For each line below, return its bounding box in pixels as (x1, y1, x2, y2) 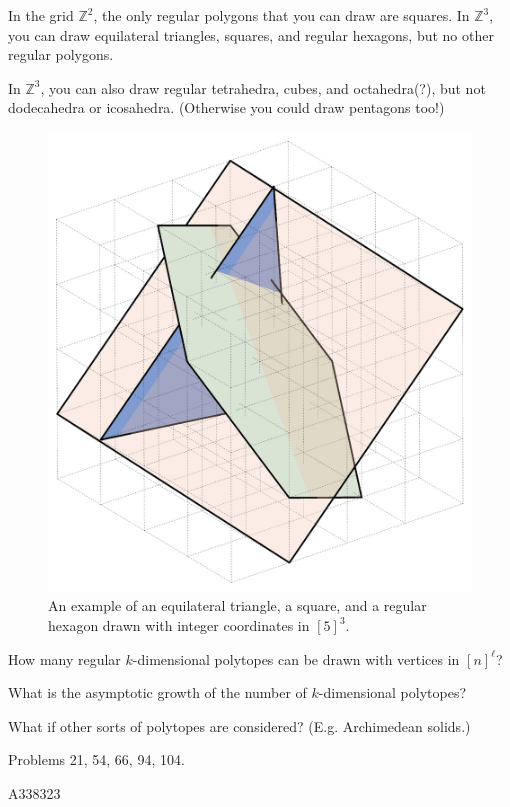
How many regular (8, 648, 121, 669)
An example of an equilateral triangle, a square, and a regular (48, 595, 427, 616)
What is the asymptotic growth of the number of (8, 682, 307, 703)
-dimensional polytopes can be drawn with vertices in (132, 648, 460, 669)
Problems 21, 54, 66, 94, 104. (8, 749, 185, 770)
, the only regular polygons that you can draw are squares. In (93, 5, 470, 25)
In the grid (8, 5, 74, 25)
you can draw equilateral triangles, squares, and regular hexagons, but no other (8, 24, 494, 45)
